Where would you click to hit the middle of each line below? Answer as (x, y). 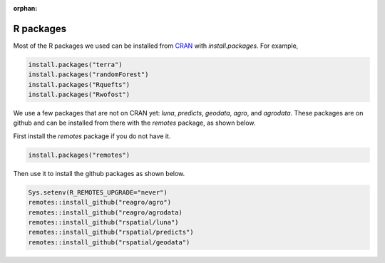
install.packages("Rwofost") (79, 95)
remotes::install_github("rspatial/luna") (103, 222)
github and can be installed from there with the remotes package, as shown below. (134, 123)
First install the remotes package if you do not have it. (92, 136)
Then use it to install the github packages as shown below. (99, 173)
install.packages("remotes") (79, 155)
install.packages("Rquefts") (79, 84)
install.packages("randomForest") (88, 74)
